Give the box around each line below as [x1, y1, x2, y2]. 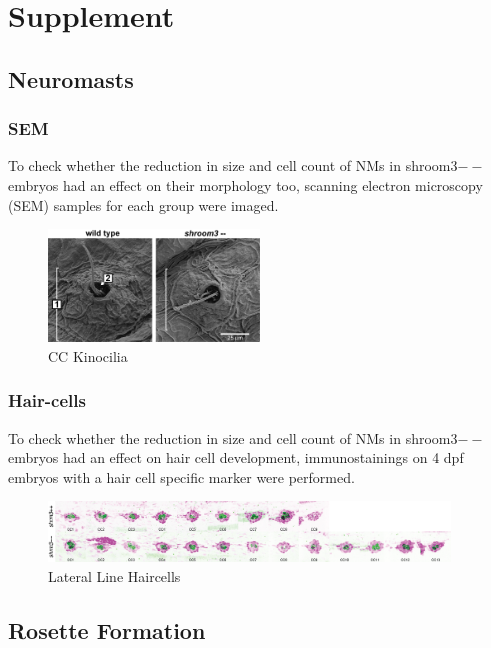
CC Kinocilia [48, 345, 128, 366]
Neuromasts [8, 63, 134, 94]
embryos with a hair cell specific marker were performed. [8, 466, 355, 487]
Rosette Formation [8, 614, 206, 645]
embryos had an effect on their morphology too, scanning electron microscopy [8, 174, 483, 195]
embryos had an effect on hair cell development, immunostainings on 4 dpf [8, 447, 464, 468]
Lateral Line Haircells [48, 565, 181, 586]
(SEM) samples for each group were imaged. [8, 194, 279, 215]
